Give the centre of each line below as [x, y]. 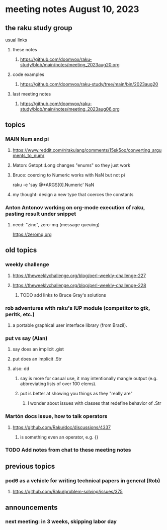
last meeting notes [32, 94]
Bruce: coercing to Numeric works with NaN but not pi [69, 175]
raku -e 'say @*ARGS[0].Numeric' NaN [53, 185]
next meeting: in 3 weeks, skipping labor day [61, 521]
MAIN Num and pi [27, 139]
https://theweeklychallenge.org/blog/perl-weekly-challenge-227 [79, 276]
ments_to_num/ [28, 155]
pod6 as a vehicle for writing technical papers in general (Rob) [83, 480]
